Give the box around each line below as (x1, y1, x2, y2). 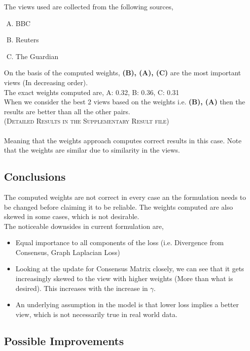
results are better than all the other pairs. (4, 106, 130, 116)
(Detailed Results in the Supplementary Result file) (4, 116, 169, 126)
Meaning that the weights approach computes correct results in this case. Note (4, 135, 242, 145)
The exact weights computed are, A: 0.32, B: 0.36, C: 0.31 (4, 87, 179, 97)
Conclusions (4, 169, 66, 184)
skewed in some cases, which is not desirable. (4, 211, 140, 222)
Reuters (15, 34, 39, 45)
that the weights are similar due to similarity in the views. (4, 145, 180, 155)
